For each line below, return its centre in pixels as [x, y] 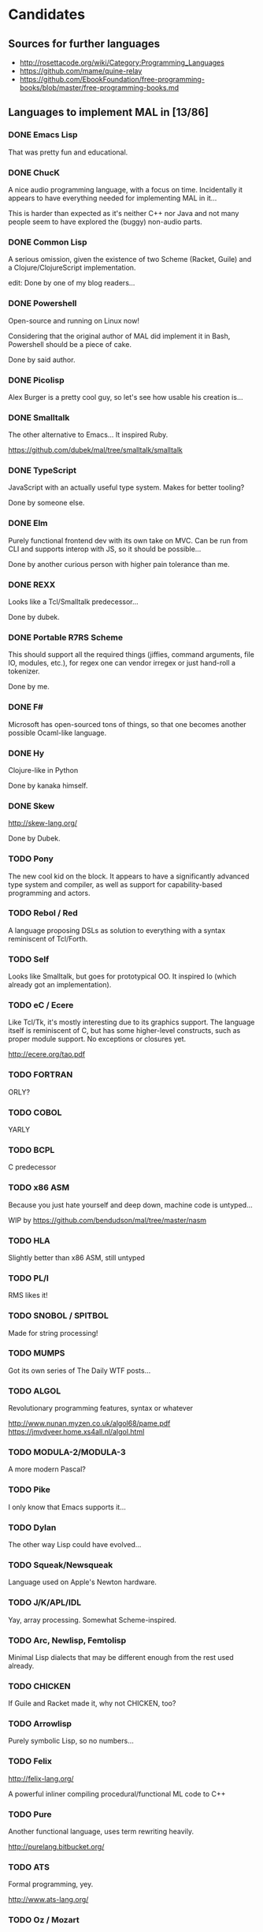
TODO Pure [30, 1814]
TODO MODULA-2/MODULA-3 [67, 1453]
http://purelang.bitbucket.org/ [56, 1847]
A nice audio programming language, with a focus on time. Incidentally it [125, 189]
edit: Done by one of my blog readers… [72, 283]
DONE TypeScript [43, 471]
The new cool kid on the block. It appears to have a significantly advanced [129, 876]
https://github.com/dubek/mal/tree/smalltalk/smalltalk [96, 450]
